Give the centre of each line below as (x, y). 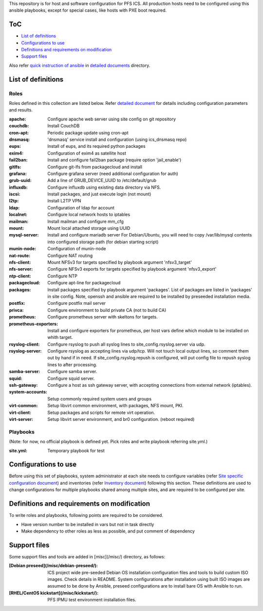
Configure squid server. (71, 378)
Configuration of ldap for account (81, 208)
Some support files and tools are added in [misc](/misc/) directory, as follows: (87, 556)
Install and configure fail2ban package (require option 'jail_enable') (114, 160)
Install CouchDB (64, 126)
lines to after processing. (72, 365)
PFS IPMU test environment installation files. (92, 600)
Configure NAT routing (70, 256)
